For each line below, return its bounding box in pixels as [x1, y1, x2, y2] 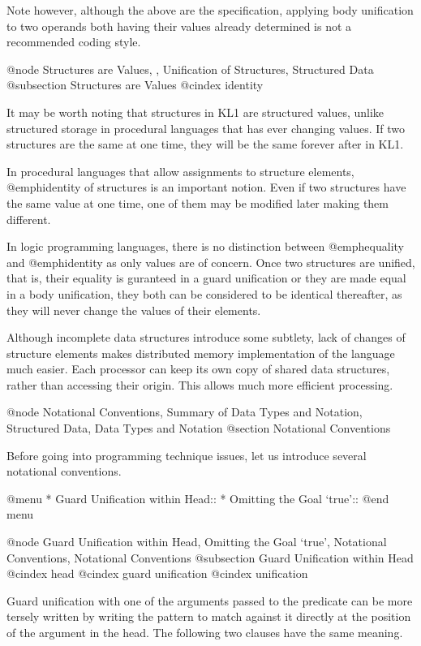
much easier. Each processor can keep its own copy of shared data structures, [6, 360, 390, 377]
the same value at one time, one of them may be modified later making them [6, 194, 389, 211]
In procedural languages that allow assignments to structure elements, [6, 162, 354, 179]
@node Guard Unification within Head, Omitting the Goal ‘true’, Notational [6, 533, 387, 550]
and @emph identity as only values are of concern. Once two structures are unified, [6, 253, 415, 270]
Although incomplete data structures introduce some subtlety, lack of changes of [6, 329, 406, 346]
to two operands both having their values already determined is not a [6, 17, 352, 34]
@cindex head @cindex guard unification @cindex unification [6, 565, 308, 582]
